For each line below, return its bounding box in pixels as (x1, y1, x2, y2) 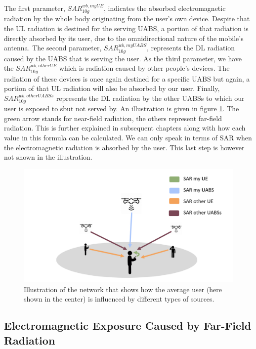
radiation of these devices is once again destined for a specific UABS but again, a (4, 73, 250, 84)
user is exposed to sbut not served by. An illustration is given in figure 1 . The (4, 103, 239, 114)
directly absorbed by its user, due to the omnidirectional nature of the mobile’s (4, 33, 244, 43)
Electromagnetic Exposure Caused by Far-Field (4, 318, 252, 333)
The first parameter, (4, 3, 65, 13)
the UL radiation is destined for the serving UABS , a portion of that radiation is (4, 23, 249, 34)
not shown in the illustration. (4, 152, 92, 162)
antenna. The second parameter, (4, 43, 102, 53)
